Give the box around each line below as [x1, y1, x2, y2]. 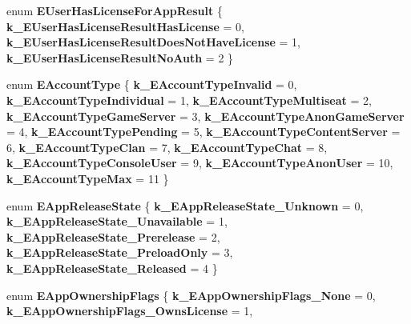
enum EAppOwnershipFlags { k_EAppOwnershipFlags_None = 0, [6, 286, 376, 303]
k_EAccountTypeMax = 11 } [6, 170, 169, 186]
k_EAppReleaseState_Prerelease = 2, [6, 228, 220, 245]
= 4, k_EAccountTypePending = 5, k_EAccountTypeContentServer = [6, 123, 401, 140]
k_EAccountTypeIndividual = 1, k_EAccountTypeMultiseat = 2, [6, 91, 372, 108]
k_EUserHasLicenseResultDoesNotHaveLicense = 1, [6, 34, 301, 50]
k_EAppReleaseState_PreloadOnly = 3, [6, 244, 233, 261]
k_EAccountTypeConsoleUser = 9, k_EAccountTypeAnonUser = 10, [6, 154, 393, 171]
